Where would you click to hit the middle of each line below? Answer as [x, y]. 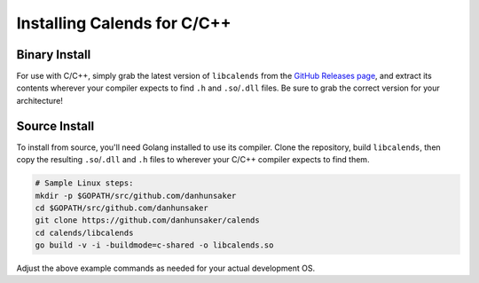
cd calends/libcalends [84, 232]
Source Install [55, 126]
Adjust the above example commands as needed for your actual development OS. [165, 268]
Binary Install [54, 55]
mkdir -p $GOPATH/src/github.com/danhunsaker [136, 196]
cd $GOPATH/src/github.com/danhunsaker [122, 208]
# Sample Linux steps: [84, 183]
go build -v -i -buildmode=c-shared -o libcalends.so [154, 245]
